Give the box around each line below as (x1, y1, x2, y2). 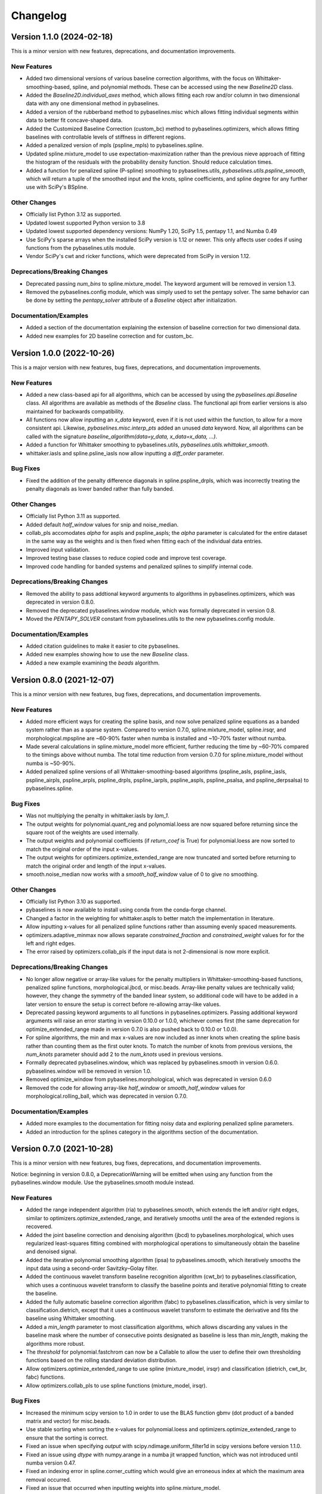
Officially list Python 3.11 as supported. (26, 513, 120, 520)
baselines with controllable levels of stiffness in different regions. (26, 133, 186, 140)
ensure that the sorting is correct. (26, 1434, 109, 1441)
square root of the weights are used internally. (26, 828, 140, 836)
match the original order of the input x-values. (26, 846, 139, 853)
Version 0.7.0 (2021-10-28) (11, 1144, 113, 1154)
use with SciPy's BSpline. (26, 183, 89, 191)
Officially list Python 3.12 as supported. (26, 211, 122, 218)
